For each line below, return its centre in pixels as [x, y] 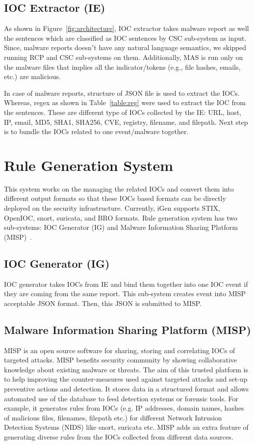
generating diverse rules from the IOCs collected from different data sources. [119, 436]
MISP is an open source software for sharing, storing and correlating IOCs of [120, 350]
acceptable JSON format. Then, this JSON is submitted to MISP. [103, 303]
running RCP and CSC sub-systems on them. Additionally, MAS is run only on [124, 57]
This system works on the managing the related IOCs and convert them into [119, 188]
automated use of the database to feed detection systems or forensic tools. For [121, 398]
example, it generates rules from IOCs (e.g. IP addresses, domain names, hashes [124, 408]
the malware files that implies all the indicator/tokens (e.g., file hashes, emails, [122, 67]
